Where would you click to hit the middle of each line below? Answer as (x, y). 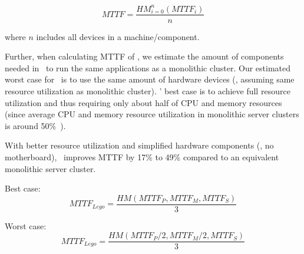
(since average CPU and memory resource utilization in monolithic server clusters (152, 114)
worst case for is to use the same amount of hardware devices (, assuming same (150, 79)
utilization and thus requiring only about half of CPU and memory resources (143, 102)
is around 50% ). (35, 125)
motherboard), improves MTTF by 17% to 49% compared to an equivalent (142, 156)
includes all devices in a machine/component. (118, 36)
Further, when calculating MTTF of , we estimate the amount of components (144, 56)
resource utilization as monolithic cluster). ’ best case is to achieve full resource (148, 90)
